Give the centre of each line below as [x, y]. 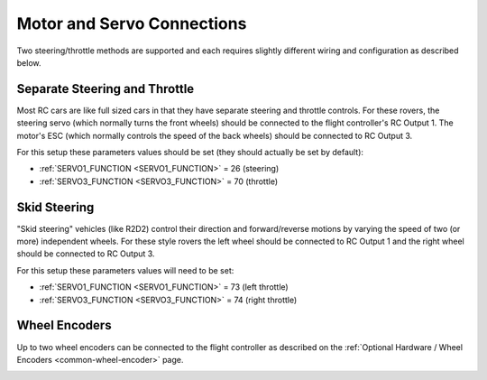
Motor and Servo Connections [132, 23]
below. [29, 62]
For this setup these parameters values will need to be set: [125, 270]
